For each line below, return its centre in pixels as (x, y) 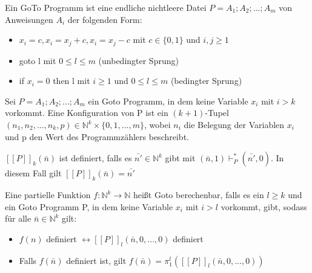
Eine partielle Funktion (48, 194)
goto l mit (38, 60)
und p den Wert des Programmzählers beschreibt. (97, 136)
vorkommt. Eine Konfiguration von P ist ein (87, 113)
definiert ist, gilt (96, 260)
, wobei (158, 125)
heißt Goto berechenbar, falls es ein (198, 194)
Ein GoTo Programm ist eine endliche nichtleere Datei (106, 7)
